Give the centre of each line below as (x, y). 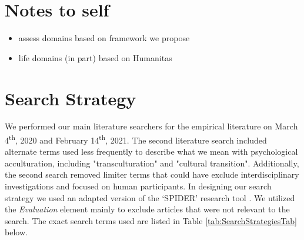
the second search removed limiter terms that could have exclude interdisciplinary (152, 174)
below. (16, 232)
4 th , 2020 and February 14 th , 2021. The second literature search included (136, 139)
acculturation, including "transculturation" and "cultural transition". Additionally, (152, 163)
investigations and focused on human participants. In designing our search (138, 186)
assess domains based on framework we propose (104, 38)
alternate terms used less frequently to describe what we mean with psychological (151, 151)
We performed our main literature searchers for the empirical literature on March (151, 126)
